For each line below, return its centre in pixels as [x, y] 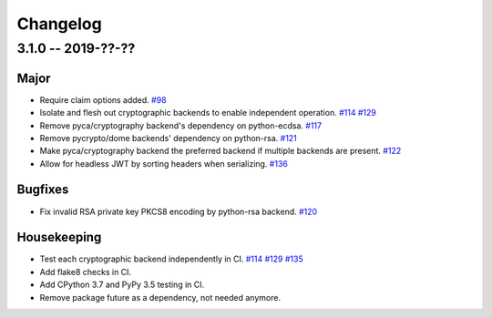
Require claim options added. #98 [103, 99]
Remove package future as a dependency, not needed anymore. [160, 297]
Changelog [59, 24]
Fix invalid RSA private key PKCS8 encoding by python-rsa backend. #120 [179, 211]
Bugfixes [43, 190]
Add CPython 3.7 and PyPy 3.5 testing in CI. [122, 285]
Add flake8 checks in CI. [86, 272]
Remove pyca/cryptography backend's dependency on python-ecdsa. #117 [181, 125]
